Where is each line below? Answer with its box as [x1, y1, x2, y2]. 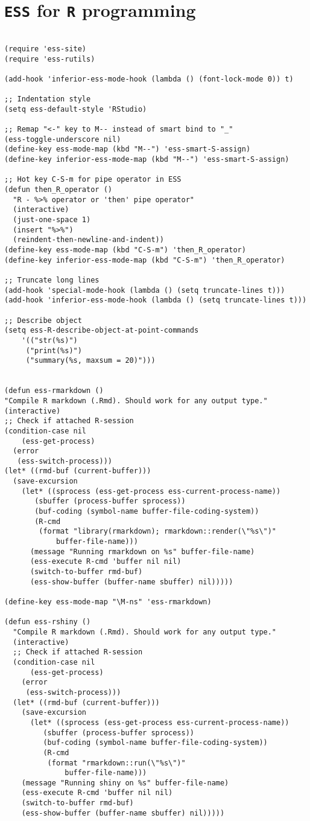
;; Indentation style [4, 95, 91, 104]
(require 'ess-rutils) [4, 54, 95, 63]
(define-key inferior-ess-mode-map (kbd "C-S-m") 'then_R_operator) [4, 255, 285, 264]
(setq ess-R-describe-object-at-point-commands [4, 326, 199, 335]
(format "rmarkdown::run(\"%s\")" [47, 758, 186, 767]
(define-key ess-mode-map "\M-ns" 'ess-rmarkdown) [4, 598, 212, 606]
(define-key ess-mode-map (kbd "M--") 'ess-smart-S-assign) [4, 145, 251, 154]
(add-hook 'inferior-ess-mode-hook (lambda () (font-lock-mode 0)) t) [4, 74, 294, 83]
